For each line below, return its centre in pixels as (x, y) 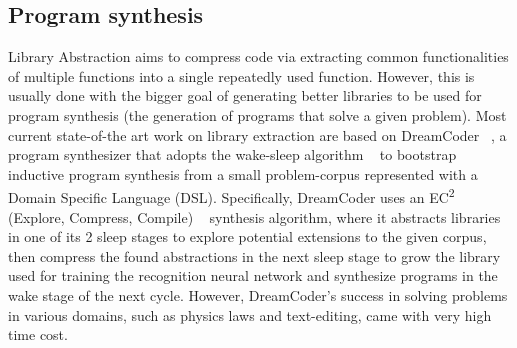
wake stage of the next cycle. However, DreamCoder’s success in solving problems (258, 294)
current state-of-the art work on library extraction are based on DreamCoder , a (257, 134)
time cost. (38, 334)
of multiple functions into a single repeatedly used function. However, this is (241, 75)
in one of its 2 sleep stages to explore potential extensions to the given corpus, (247, 236)
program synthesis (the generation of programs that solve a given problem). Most (257, 114)
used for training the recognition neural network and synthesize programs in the (253, 275)
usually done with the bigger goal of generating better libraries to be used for (245, 95)
